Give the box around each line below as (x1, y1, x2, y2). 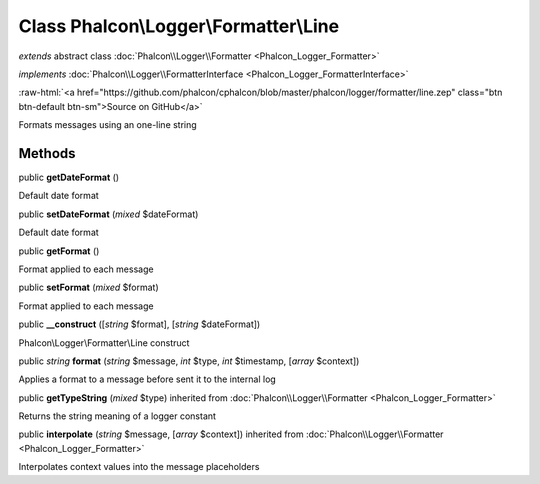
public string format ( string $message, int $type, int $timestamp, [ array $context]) (18, 355, 360, 367)
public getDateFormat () (18, 171, 120, 184)
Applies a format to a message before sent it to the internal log (18, 373, 277, 385)
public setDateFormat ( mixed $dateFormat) (18, 208, 199, 220)
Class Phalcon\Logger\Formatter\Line (18, 15, 340, 37)
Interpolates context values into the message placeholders (18, 461, 260, 473)
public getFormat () (18, 245, 100, 257)
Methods (18, 145, 76, 162)
